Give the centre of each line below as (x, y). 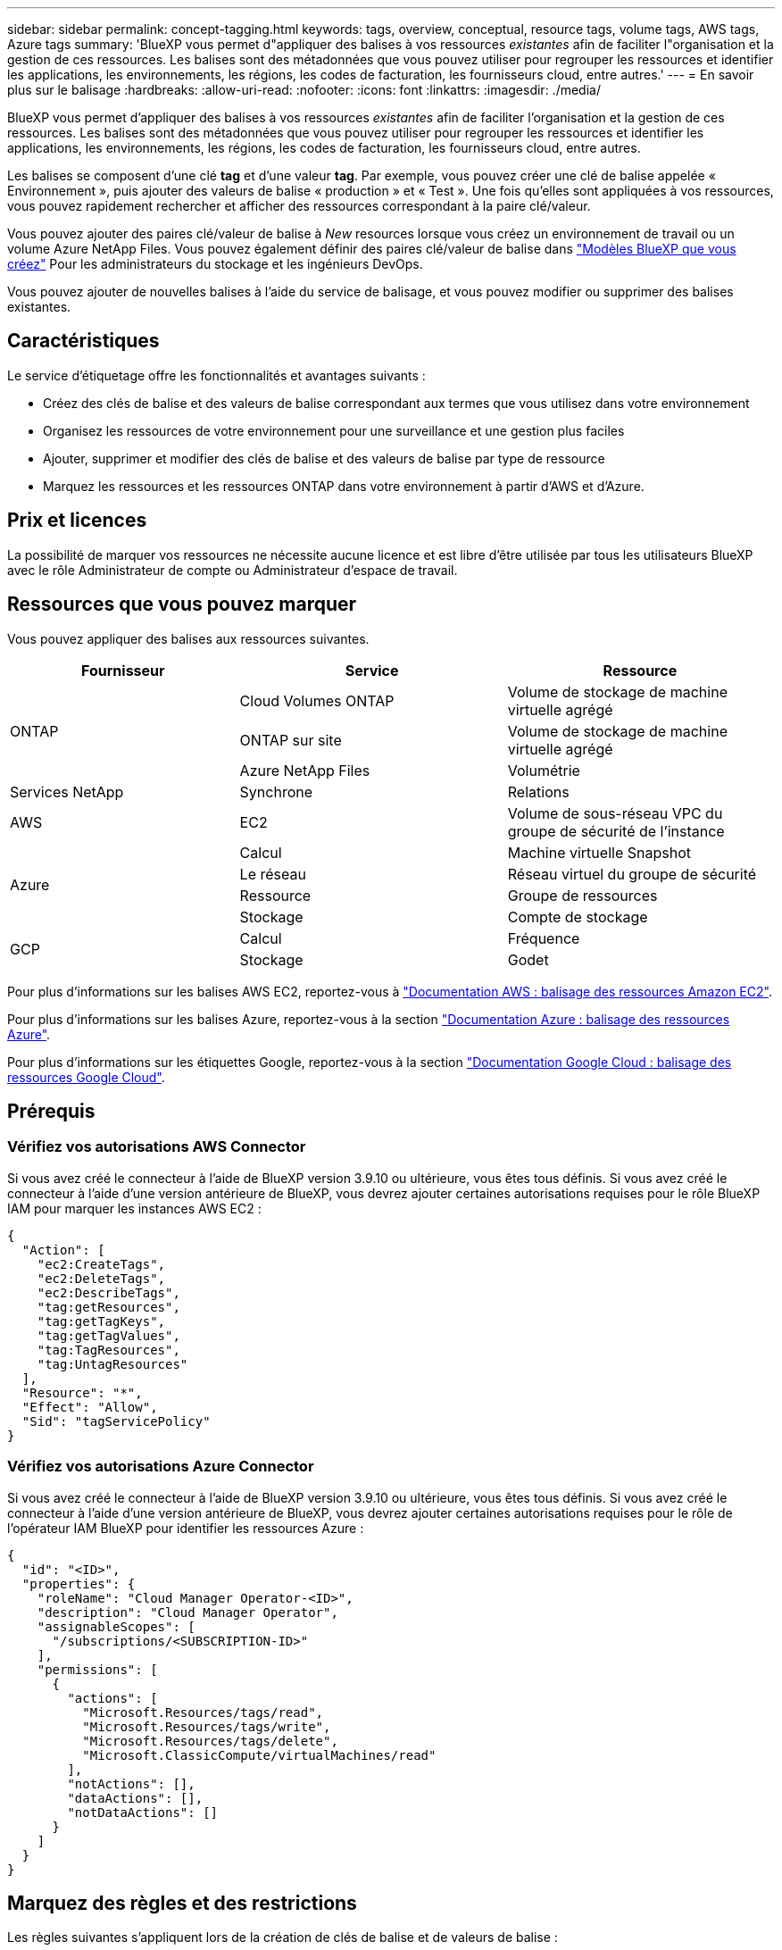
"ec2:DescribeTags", (108, 1292)
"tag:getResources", (108, 1307)
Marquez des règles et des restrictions (182, 1903)
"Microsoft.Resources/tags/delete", (210, 1741)
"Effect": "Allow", (90, 1407)
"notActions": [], (131, 1783)
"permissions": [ (97, 1669)
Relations (538, 792)
